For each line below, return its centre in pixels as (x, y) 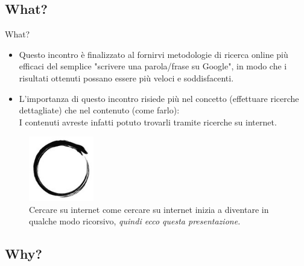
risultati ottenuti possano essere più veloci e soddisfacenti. (126, 78)
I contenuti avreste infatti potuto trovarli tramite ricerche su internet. (148, 122)
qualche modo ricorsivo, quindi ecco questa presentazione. (135, 221)
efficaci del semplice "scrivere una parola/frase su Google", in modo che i (153, 66)
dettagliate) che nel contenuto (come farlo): (99, 110)
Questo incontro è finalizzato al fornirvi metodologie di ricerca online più (154, 54)
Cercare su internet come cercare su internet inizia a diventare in (149, 209)
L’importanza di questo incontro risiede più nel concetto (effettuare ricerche (159, 98)
